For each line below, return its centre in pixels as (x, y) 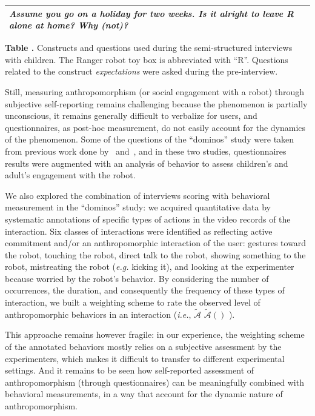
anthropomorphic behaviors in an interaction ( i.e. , (98, 314)
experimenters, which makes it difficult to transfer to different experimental (145, 358)
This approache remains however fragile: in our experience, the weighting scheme (155, 334)
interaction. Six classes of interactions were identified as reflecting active (139, 231)
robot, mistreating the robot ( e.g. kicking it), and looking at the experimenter (150, 267)
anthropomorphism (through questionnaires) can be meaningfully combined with (154, 382)
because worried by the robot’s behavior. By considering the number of (137, 278)
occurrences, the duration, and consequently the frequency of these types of (145, 290)
